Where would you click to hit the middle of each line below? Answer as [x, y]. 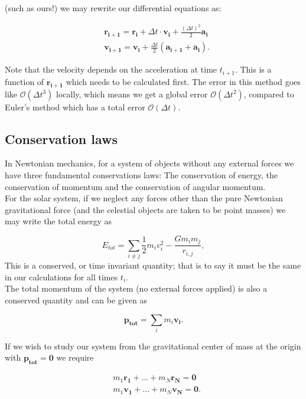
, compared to [269, 94]
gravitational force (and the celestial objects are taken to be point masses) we [145, 209]
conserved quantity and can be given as [76, 300]
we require [75, 357]
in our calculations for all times [61, 277]
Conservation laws [61, 138]
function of [25, 81]
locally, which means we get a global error [132, 94]
